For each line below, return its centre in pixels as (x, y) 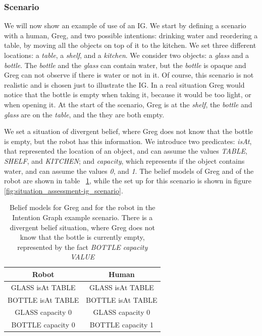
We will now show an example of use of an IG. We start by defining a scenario (125, 25)
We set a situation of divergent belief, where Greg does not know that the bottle (128, 131)
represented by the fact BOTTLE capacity (83, 247)
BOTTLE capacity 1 (121, 325)
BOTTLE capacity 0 (43, 325)
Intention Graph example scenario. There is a (83, 217)
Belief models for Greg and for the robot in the (83, 207)
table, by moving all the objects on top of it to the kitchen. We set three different (130, 45)
